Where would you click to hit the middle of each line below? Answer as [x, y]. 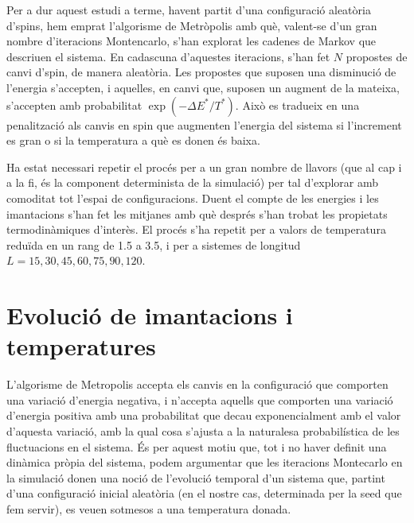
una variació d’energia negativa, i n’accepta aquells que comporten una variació [200, 399]
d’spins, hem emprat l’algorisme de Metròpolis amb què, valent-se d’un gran [192, 25]
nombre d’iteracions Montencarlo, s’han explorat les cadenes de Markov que [191, 41]
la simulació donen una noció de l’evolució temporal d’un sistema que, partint [196, 477]
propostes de [377, 56]
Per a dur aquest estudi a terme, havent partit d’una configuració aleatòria [189, 10]
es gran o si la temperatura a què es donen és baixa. [133, 140]
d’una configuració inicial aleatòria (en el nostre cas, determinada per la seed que [204, 493]
